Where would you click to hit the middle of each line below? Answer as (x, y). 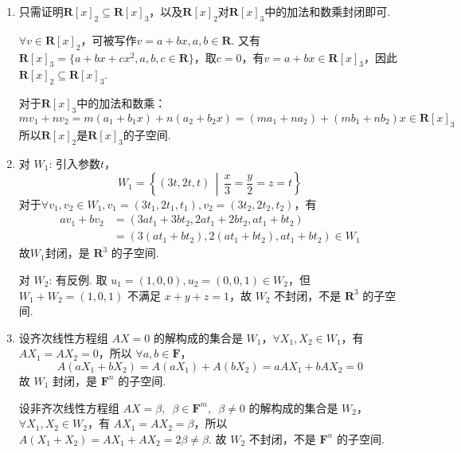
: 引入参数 (74, 163)
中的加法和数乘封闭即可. (328, 11)
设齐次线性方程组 (63, 337)
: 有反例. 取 (78, 279)
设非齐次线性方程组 (69, 407)
